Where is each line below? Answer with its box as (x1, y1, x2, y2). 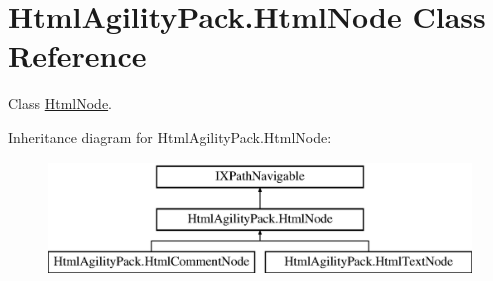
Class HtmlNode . (8, 93, 113, 114)
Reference (8, 35, 147, 76)
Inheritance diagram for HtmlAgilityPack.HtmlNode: (8, 126, 332, 147)
